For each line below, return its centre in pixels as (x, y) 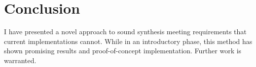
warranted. (20, 60)
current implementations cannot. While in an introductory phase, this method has (128, 41)
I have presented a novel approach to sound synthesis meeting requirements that (125, 32)
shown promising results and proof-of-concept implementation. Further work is (123, 51)
